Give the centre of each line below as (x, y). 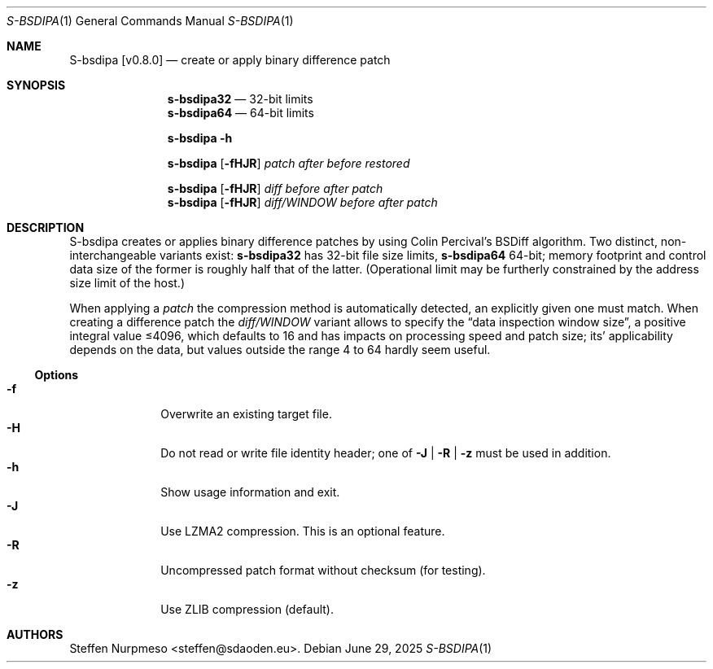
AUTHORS (35, 634)
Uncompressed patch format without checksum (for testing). (323, 570)
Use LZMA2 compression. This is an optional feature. (303, 531)
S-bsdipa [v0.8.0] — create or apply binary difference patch (230, 60)
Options (57, 375)
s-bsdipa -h (200, 138)
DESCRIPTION (46, 227)
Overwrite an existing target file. (246, 414)
